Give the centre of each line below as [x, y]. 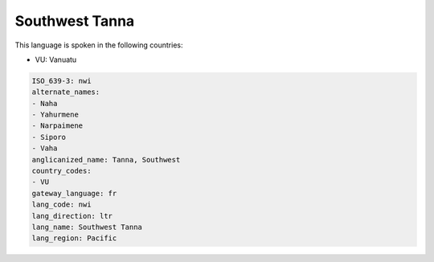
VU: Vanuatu [56, 59]
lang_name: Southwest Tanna [87, 227]
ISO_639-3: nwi [61, 81]
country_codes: [61, 171]
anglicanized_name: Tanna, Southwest [106, 160]
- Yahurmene [55, 115]
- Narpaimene [57, 126]
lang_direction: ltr [72, 216]
